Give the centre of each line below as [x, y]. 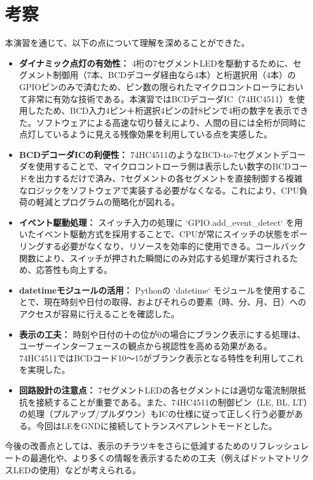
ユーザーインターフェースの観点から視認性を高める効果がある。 [145, 346]
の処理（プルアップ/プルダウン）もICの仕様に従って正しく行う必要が [157, 414]
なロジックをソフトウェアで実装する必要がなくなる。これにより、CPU [159, 190]
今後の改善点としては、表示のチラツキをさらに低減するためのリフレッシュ [153, 446]
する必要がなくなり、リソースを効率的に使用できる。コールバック [175, 246]
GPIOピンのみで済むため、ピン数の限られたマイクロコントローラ [148, 86]
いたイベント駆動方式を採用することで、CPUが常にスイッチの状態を [155, 234]
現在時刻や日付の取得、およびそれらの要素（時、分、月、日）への [175, 302]
